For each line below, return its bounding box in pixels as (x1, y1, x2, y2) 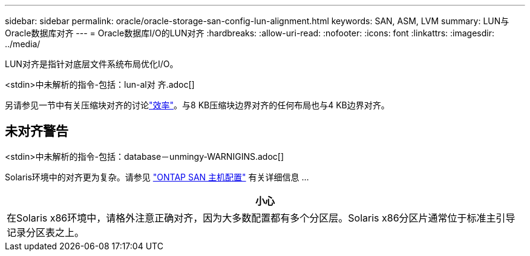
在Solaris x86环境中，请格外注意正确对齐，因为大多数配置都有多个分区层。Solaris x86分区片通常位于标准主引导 (7, 211, 515, 224)
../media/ (5, 39, 41, 49)
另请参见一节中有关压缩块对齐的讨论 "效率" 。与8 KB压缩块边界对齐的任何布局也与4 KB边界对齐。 (5, 100, 390, 110)
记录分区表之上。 (7, 226, 85, 238)
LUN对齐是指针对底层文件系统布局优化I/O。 (5, 59, 178, 69)
